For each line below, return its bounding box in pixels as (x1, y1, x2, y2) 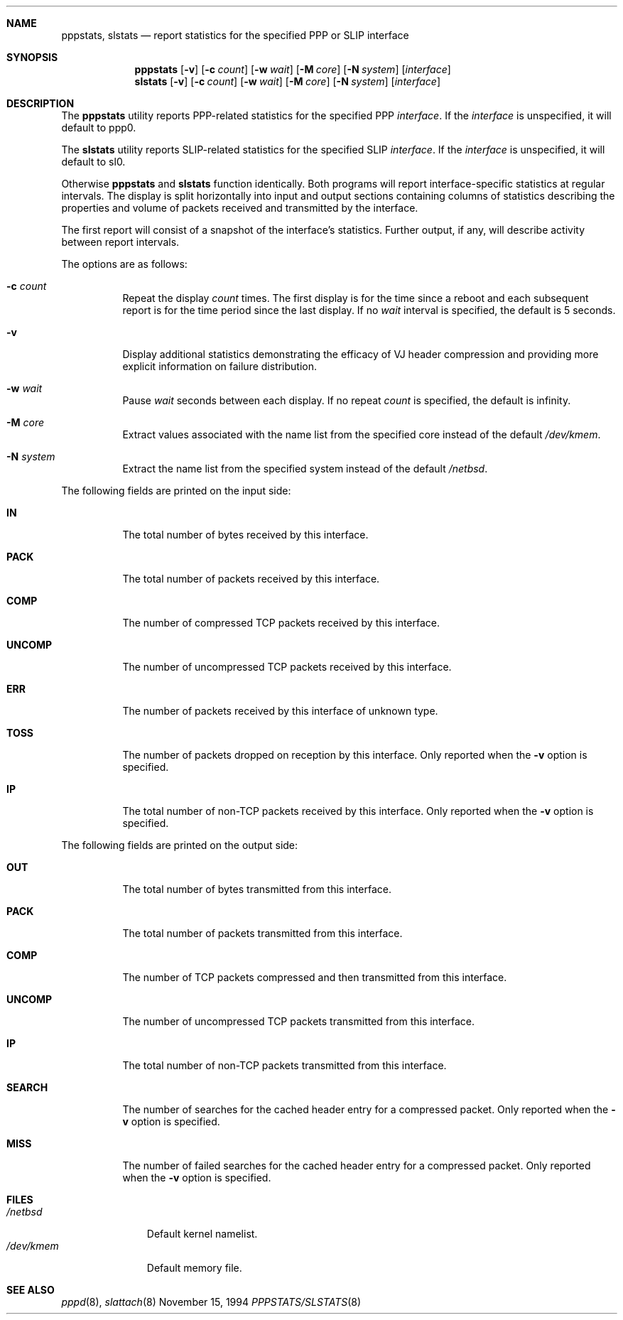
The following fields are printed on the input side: (61, 485, 291, 497)
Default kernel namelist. (146, 1228, 258, 1240)
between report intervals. (61, 236, 180, 248)
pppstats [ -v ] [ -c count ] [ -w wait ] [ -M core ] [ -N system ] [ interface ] (134, 63, 451, 75)
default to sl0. (61, 156, 126, 168)
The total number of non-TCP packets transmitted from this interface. (122, 1059, 447, 1071)
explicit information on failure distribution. (122, 360, 318, 372)
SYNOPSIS (6, 51, 58, 63)
